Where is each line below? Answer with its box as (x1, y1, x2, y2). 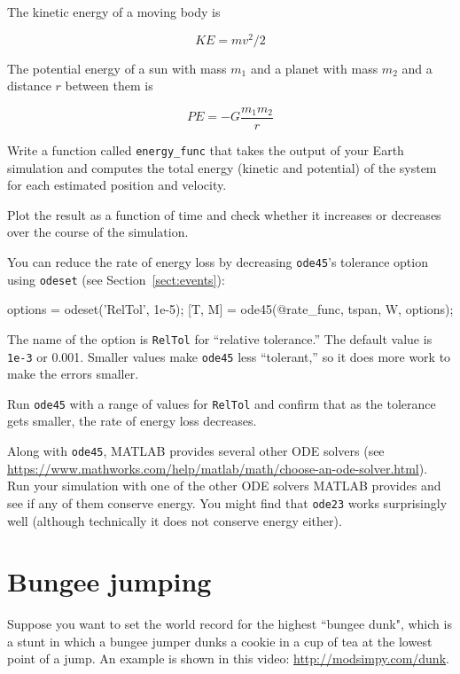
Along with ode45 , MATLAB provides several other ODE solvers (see (7, 442, 385, 460)
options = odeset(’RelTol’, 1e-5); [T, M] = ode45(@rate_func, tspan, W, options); (7, 300, 454, 318)
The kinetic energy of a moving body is (7, 3, 221, 20)
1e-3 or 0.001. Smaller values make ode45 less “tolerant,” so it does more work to (7, 347, 451, 365)
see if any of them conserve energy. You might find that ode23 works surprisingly (7, 493, 448, 512)
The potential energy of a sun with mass (7, 59, 227, 77)
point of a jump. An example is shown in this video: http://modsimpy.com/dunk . (7, 649, 449, 668)
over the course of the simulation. (7, 223, 189, 241)
